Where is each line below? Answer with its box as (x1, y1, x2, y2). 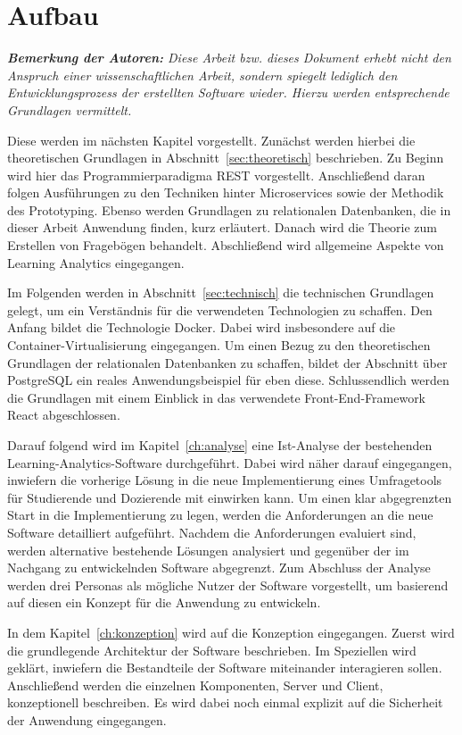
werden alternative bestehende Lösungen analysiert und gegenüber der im (7, 540, 409, 559)
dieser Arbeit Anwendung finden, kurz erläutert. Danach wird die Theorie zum (7, 218, 438, 237)
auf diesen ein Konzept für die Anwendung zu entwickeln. (7, 593, 321, 612)
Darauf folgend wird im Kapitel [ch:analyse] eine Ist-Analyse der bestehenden (7, 436, 433, 454)
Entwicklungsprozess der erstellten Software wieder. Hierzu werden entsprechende (7, 83, 450, 102)
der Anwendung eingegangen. (7, 710, 167, 729)
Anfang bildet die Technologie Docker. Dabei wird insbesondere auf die (7, 318, 396, 337)
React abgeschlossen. (7, 405, 120, 424)
